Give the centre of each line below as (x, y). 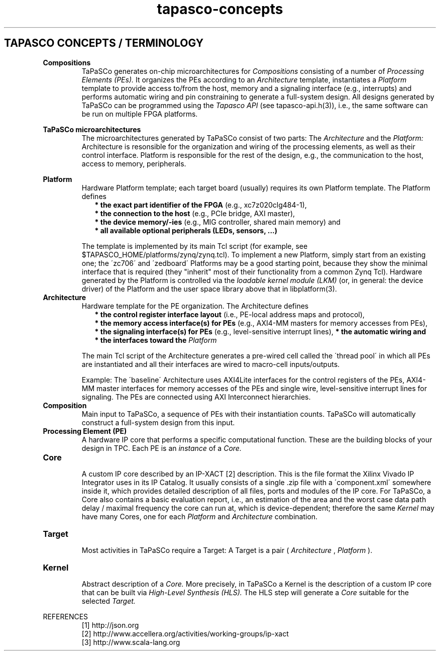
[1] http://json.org (110, 625)
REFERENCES (66, 616)
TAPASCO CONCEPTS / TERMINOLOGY (104, 43)
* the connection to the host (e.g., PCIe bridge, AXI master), (195, 213)
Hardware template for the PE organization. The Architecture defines (195, 306)
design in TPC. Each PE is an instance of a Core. (161, 448)
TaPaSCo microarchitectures (92, 129)
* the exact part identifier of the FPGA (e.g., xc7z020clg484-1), (201, 205)
